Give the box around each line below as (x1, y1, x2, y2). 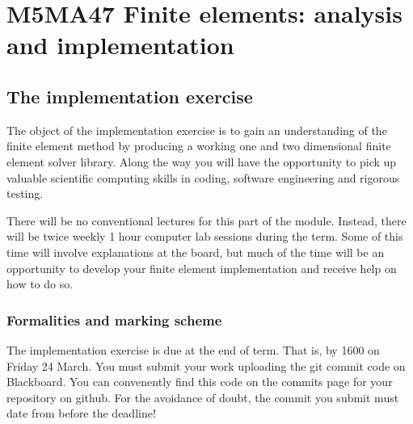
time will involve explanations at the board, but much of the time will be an (6, 243, 385, 260)
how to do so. (6, 275, 74, 292)
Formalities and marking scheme (6, 309, 222, 330)
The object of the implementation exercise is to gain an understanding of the (6, 121, 387, 138)
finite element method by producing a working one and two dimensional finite (6, 137, 391, 154)
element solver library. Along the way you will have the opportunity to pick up (6, 153, 397, 170)
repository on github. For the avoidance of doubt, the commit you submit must (6, 388, 399, 405)
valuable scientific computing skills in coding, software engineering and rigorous (6, 169, 400, 186)
